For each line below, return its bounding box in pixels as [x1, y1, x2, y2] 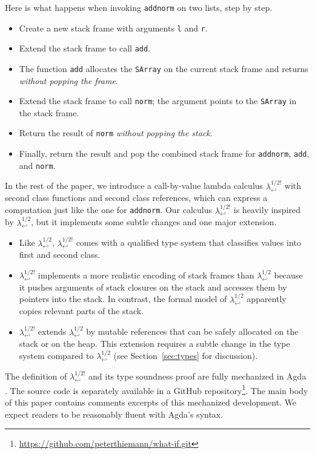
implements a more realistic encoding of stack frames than [38, 269, 254, 281]
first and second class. [19, 248, 101, 261]
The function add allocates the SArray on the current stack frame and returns [19, 62, 308, 74]
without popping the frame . [19, 74, 118, 87]
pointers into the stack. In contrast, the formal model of [19, 292, 227, 305]
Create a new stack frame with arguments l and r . [19, 21, 208, 34]
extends [38, 325, 67, 338]
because [274, 269, 303, 281]
